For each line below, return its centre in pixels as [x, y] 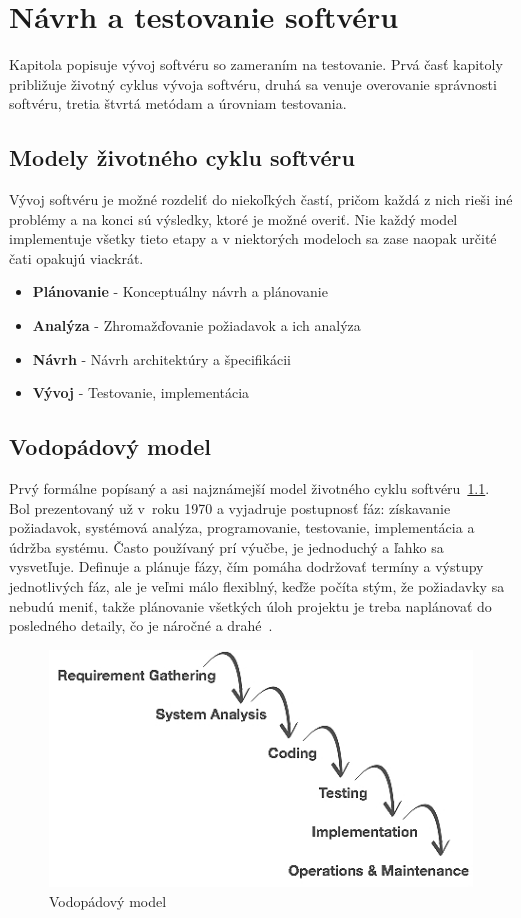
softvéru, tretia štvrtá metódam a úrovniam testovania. [178, 103]
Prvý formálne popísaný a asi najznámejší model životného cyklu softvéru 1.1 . [249, 488]
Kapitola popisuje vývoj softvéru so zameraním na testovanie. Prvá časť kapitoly [256, 64]
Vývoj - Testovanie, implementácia [141, 392]
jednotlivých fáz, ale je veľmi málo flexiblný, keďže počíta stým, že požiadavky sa [257, 586]
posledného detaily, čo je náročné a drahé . [141, 625]
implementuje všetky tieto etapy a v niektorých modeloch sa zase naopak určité [253, 238]
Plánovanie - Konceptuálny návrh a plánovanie [180, 291]
